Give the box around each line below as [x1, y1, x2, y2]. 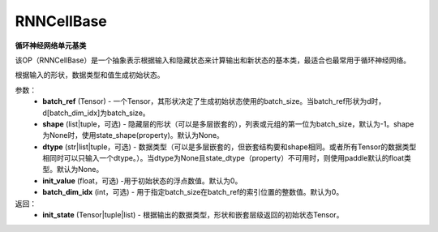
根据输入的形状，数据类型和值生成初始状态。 [15, 70, 165, 80]
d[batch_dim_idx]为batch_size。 [42, 108, 150, 118]
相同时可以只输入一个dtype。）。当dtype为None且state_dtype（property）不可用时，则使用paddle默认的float [42, 153, 405, 163]
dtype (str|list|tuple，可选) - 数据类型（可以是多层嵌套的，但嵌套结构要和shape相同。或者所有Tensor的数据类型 [42, 142, 417, 152]
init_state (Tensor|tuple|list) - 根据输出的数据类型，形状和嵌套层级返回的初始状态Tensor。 [42, 210, 344, 220]
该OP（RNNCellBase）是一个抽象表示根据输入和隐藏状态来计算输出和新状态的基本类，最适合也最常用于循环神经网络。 [15, 55, 411, 65]
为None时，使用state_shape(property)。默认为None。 [42, 131, 225, 140]
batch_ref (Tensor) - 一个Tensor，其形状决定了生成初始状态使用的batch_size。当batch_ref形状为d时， [42, 97, 386, 106]
